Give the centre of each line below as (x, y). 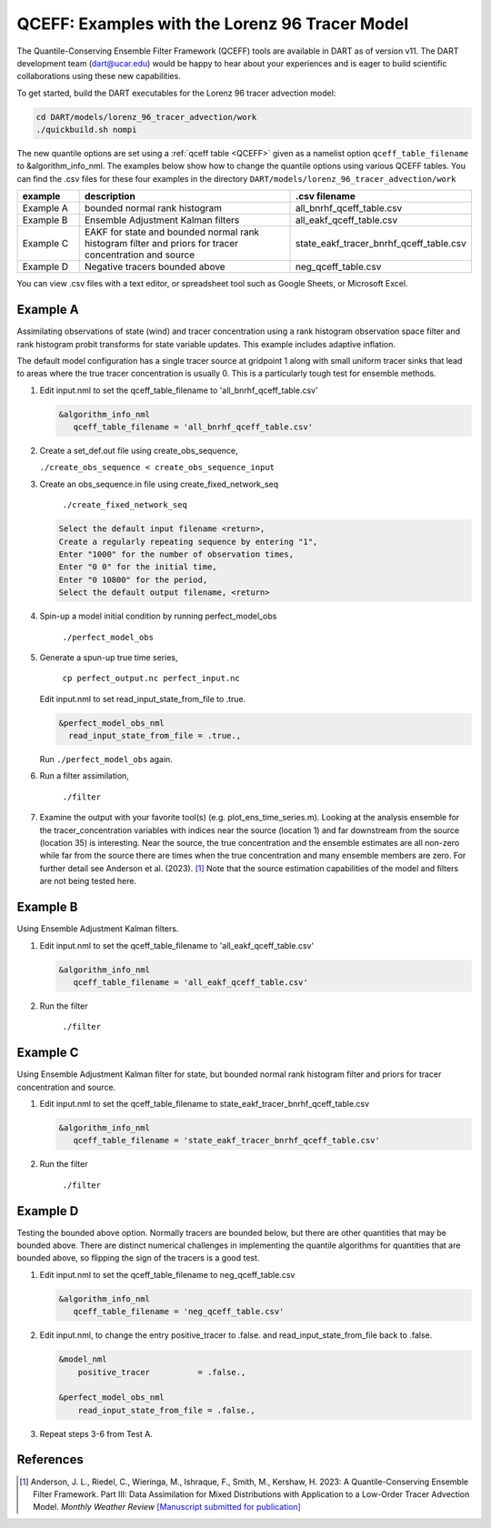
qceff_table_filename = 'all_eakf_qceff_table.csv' (190, 982)
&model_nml (83, 1359)
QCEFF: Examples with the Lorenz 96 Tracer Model (213, 24)
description (110, 196)
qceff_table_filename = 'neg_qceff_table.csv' (179, 1312)
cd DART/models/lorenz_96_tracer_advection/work (146, 117)
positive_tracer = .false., (162, 1372)
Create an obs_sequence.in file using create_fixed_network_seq (159, 484)
